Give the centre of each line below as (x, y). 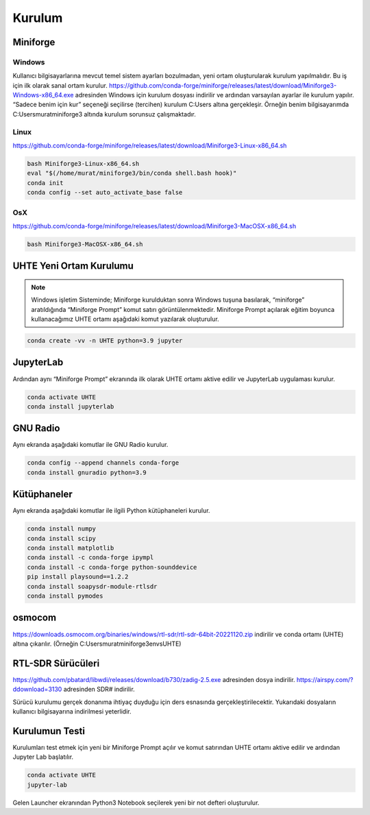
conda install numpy (61, 529)
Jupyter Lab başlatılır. (43, 757)
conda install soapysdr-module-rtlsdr (92, 586)
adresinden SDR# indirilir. (99, 690)
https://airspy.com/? (325, 679)
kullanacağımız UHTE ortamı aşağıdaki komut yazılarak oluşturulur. (125, 319)
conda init (45, 183)
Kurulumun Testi (49, 731)
